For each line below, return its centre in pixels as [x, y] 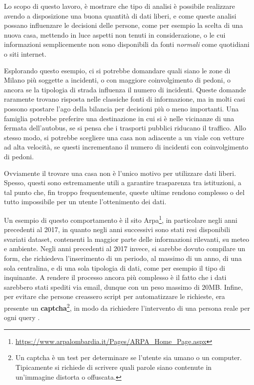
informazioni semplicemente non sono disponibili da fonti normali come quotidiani [127, 44]
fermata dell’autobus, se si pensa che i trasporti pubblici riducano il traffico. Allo [125, 128]
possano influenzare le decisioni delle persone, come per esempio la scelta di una [124, 25]
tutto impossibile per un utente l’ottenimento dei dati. [85, 202]
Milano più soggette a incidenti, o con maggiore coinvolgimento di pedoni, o [117, 80]
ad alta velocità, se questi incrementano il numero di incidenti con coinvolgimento [126, 147]
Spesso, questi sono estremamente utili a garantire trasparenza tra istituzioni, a [123, 182]
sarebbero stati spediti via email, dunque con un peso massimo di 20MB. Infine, [124, 287]
